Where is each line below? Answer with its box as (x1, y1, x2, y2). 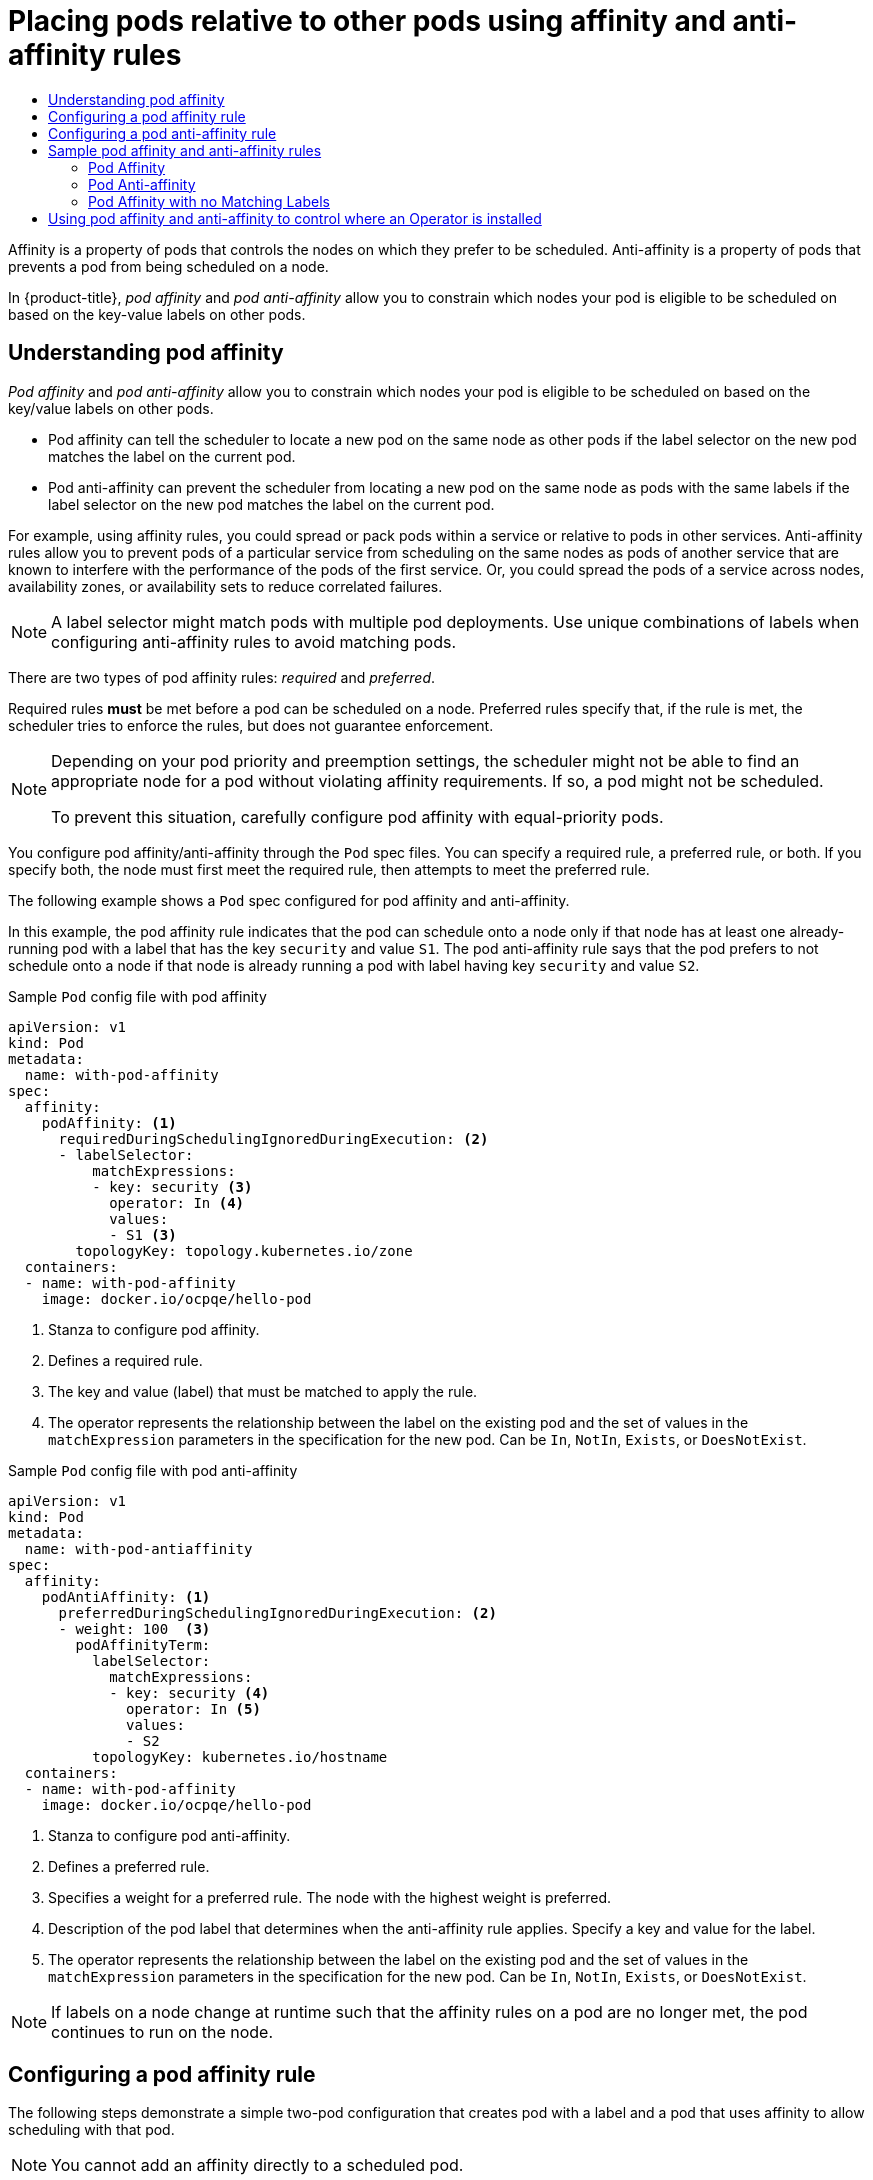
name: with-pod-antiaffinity (24, 1540, 253, 1557)
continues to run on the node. (51, 2021, 274, 2042)
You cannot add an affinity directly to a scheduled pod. (51, 2155, 464, 2176)
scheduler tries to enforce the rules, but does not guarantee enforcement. (8, 716, 494, 734)
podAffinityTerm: (75, 1636, 211, 1653)
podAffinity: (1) (41, 1114, 177, 1131)
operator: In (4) (109, 1194, 245, 1211)
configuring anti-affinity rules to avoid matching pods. (51, 631, 457, 652)
